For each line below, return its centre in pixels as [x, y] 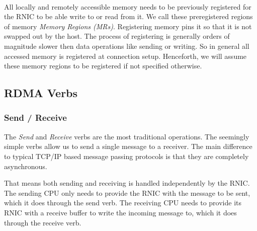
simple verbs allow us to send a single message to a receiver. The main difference [128, 146]
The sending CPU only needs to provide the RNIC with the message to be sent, [127, 192]
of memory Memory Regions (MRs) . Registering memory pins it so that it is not [128, 26]
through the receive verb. [43, 222]
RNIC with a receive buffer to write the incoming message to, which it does [120, 212]
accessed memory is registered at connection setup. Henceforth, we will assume [125, 56]
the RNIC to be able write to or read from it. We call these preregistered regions [128, 16]
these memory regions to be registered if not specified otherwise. [103, 66]
